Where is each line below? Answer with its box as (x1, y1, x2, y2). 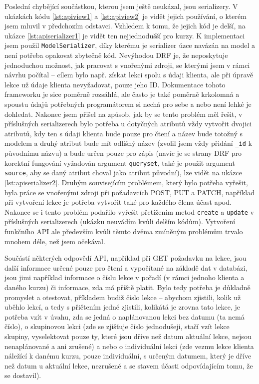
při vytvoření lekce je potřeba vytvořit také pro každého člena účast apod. (4, 197, 232, 207)
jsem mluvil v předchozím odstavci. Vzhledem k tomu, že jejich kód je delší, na (4, 20, 246, 31)
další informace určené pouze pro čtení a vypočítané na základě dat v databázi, (4, 262, 248, 273)
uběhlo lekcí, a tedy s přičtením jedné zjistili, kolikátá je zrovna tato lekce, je (4, 302, 240, 312)
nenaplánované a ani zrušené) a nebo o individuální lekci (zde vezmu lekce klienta (4, 341, 254, 351)
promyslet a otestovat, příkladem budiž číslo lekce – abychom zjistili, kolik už (4, 292, 241, 302)
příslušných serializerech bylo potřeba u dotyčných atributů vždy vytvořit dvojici (4, 118, 252, 129)
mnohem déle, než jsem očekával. (4, 236, 105, 246)
